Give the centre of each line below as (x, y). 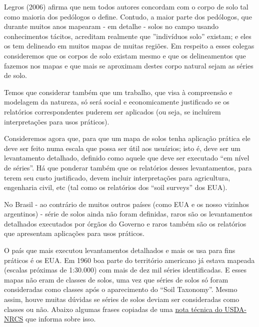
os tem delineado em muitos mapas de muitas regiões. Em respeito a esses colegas (129, 46)
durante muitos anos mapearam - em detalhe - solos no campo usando (111, 26)
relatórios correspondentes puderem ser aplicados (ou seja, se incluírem (112, 111)
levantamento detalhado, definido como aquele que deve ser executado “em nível (127, 158)
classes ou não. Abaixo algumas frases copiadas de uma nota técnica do (113, 309)
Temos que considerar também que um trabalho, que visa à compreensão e (118, 92)
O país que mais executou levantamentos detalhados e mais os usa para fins (120, 250)
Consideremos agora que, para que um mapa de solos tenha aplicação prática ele (127, 138)
